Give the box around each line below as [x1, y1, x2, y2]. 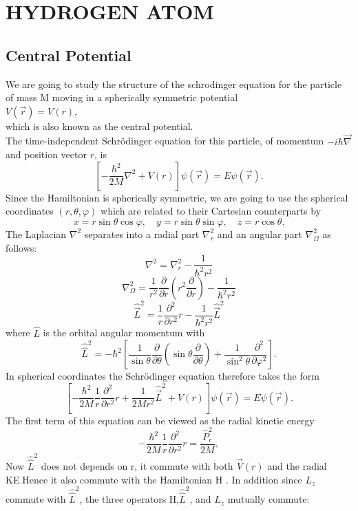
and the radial [267, 459, 327, 473]
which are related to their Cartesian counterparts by [101, 204, 322, 218]
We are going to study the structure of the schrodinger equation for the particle [6, 76, 342, 91]
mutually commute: [227, 492, 310, 506]
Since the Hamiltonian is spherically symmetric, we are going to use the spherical [6, 190, 348, 204]
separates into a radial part [84, 226, 200, 241]
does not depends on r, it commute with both [41, 459, 233, 473]
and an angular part [217, 226, 302, 241]
